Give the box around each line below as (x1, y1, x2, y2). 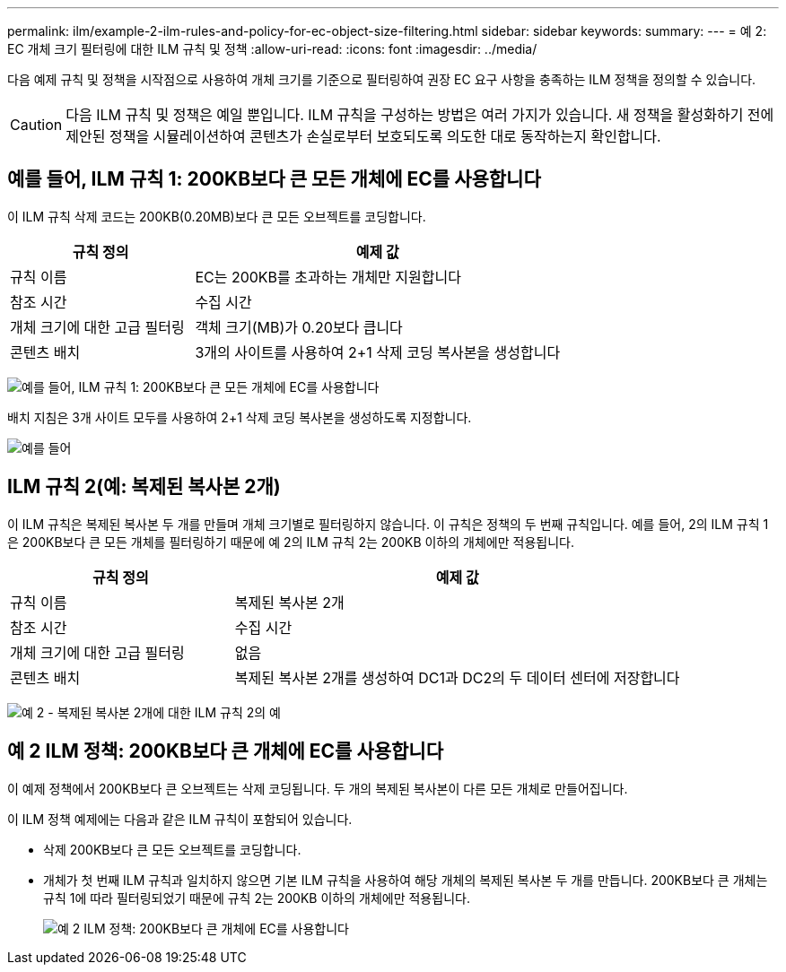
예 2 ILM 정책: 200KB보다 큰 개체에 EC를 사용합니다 (7, 740, 443, 763)
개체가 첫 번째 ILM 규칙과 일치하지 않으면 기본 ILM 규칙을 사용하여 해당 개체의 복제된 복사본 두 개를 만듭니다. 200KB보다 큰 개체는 (43, 872, 768, 888)
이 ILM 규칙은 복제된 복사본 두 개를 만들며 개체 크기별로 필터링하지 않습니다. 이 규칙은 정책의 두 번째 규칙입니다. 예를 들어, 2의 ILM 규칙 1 (7, 516, 769, 532)
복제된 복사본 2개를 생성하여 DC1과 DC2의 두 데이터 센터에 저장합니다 (234, 668, 680, 687)
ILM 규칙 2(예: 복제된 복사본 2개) (7, 475, 281, 499)
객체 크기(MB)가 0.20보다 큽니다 (195, 317, 403, 336)
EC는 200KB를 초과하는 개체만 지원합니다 (195, 267, 461, 286)
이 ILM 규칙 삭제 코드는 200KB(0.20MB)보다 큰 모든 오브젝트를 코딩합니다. (7, 208, 426, 224)
